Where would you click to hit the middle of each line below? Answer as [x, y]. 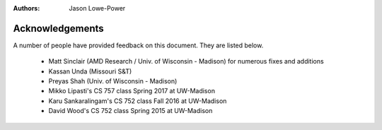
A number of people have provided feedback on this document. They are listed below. [138, 45]
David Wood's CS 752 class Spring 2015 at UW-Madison [131, 111]
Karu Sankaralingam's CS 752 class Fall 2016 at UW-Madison [138, 101]
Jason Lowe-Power [97, 8]
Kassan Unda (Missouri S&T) [90, 71]
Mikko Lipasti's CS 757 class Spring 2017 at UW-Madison [132, 91]
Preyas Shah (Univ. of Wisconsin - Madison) [113, 81]
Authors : [27, 8]
